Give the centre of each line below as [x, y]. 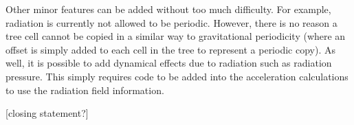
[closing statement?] [47, 113]
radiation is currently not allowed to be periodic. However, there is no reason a [172, 22]
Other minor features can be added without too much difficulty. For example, [168, 9]
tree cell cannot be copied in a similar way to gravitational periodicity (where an [176, 36]
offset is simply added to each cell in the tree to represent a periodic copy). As [170, 49]
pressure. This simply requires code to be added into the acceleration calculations [177, 76]
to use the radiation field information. [85, 90]
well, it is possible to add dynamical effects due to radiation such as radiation [169, 63]
